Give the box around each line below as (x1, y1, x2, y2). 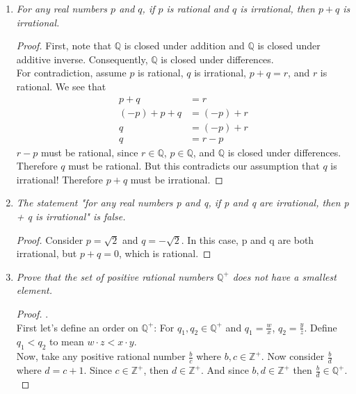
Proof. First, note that (16, 38, 112, 53)
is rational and (166, 1, 229, 15)
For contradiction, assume (16, 65, 127, 80)
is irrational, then (240, 1, 315, 15)
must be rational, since (40, 145, 138, 159)
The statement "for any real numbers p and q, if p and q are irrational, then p (16, 195, 349, 210)
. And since (201, 363, 249, 377)
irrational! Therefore (16, 172, 104, 186)
